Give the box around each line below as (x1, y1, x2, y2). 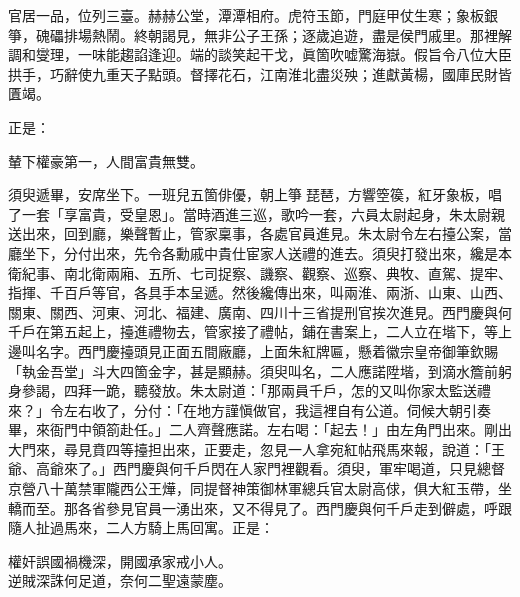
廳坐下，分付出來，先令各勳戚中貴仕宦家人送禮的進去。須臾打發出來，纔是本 (8, 242, 512, 263)
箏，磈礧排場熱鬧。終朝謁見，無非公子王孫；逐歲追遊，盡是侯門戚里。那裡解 (8, 24, 512, 45)
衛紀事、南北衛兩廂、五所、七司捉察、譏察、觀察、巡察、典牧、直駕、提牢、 (8, 262, 512, 283)
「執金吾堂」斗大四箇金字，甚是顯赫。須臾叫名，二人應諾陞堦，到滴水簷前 (8, 360, 498, 381)
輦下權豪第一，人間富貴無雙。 (8, 150, 204, 171)
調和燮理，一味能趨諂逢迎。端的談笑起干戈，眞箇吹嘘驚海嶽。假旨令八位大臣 (8, 44, 512, 65)
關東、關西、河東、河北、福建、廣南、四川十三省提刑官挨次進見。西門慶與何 (8, 301, 512, 322)
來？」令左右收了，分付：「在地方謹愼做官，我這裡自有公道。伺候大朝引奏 (8, 399, 491, 420)
